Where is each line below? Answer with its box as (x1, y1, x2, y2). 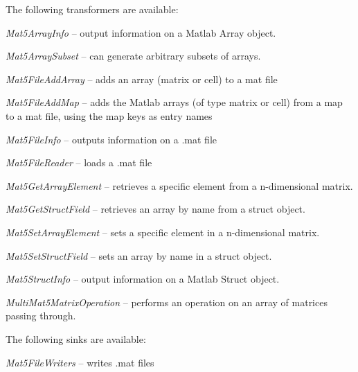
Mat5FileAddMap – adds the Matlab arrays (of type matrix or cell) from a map (6, 95, 343, 109)
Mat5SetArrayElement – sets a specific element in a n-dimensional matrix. (6, 224, 320, 239)
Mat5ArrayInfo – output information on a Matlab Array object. (6, 25, 276, 39)
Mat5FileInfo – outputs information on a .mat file (6, 132, 217, 146)
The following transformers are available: (6, 2, 179, 16)
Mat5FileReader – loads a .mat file (6, 155, 152, 170)
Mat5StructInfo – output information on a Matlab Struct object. (6, 272, 280, 286)
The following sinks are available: (6, 331, 146, 346)
